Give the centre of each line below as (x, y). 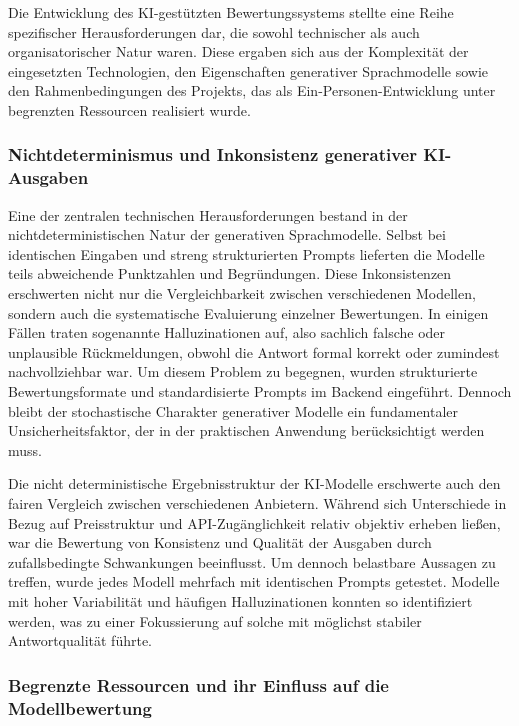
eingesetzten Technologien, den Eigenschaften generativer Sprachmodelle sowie (248, 70)
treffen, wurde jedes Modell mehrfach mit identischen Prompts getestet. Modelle (254, 581)
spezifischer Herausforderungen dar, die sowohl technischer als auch (214, 31)
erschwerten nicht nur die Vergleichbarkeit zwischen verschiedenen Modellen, (242, 293)
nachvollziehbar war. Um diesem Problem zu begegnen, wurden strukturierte (243, 371)
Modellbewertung (80, 707)
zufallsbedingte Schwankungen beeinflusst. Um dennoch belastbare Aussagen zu (252, 561)
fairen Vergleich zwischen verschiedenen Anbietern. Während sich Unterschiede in (257, 503)
